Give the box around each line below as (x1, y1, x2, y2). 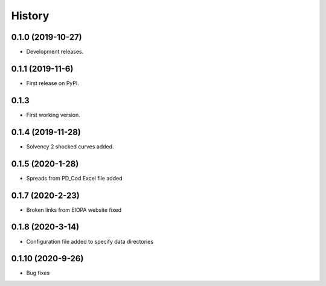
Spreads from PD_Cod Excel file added (26, 174, 123, 182)
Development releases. (26, 48, 84, 56)
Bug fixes (26, 269, 50, 277)
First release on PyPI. (26, 79, 80, 87)
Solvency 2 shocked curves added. (26, 142, 114, 150)
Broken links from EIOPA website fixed (26, 206, 122, 214)
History (11, 9, 50, 22)
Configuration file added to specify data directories (26, 238, 154, 245)
